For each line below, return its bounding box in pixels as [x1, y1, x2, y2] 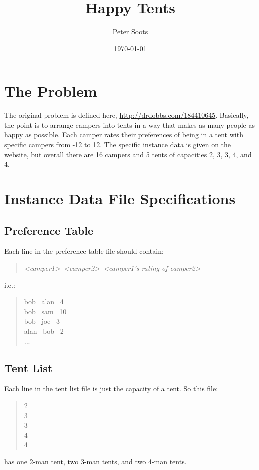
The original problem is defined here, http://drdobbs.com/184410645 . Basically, [4, 110, 249, 120]
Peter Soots [112, 26, 148, 37]
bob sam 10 [24, 306, 67, 316]
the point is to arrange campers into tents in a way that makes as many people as [4, 119, 255, 130]
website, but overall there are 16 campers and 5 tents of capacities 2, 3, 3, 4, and [4, 149, 252, 159]
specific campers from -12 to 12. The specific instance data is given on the [4, 139, 231, 150]
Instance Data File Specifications [4, 188, 236, 208]
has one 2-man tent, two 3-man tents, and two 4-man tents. [4, 456, 187, 466]
